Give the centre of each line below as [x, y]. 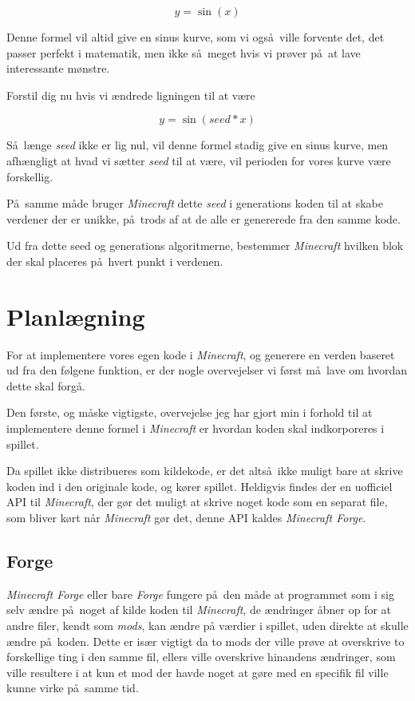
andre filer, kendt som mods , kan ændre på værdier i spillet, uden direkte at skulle [207, 625]
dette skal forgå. [46, 385]
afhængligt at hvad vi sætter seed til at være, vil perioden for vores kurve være [199, 160]
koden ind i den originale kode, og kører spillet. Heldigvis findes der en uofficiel [200, 486]
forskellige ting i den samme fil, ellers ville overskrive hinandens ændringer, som [201, 657]
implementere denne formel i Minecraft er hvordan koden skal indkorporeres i [196, 428]
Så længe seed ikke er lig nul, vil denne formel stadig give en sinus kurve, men [198, 145]
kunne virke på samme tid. [73, 688]
